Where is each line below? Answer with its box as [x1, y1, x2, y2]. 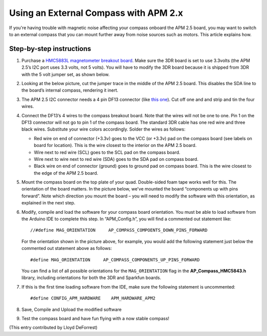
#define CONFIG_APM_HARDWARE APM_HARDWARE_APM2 [30, 295, 156, 301]
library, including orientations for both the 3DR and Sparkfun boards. [21, 275, 162, 281]
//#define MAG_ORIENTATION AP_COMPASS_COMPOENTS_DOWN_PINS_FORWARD [30, 228, 208, 233]
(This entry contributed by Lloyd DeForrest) [9, 325, 98, 331]
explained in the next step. [21, 200, 76, 206]
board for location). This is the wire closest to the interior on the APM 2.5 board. [34, 143, 197, 148]
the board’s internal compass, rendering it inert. [21, 87, 119, 94]
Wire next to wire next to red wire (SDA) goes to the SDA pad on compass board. [34, 156, 199, 162]
